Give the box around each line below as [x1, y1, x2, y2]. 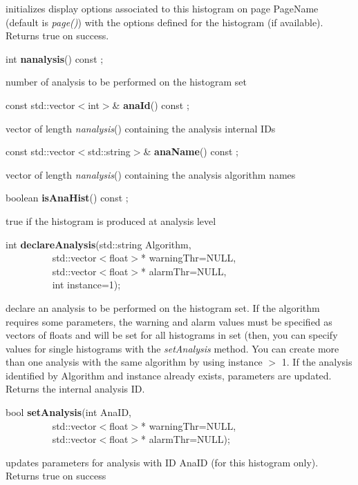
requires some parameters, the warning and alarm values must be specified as [6, 314, 332, 328]
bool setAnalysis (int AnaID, [6, 405, 131, 419]
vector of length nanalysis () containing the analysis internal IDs [6, 121, 276, 135]
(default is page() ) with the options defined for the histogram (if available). [6, 14, 323, 29]
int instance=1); [52, 277, 121, 292]
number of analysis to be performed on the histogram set [6, 75, 247, 89]
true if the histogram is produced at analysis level [6, 213, 216, 228]
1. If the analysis [281, 355, 352, 369]
